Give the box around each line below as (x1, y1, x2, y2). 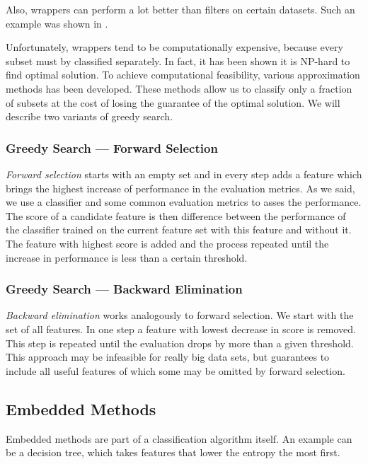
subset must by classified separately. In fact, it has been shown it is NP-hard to (6, 53, 350, 68)
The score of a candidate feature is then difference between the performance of (6, 208, 346, 223)
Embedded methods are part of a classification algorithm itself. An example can (6, 431, 352, 446)
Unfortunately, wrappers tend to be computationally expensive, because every (6, 40, 343, 54)
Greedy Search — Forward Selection (6, 139, 218, 156)
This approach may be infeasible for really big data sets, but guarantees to (6, 349, 330, 364)
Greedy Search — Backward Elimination (6, 280, 243, 298)
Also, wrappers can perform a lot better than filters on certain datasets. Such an (6, 2, 355, 16)
